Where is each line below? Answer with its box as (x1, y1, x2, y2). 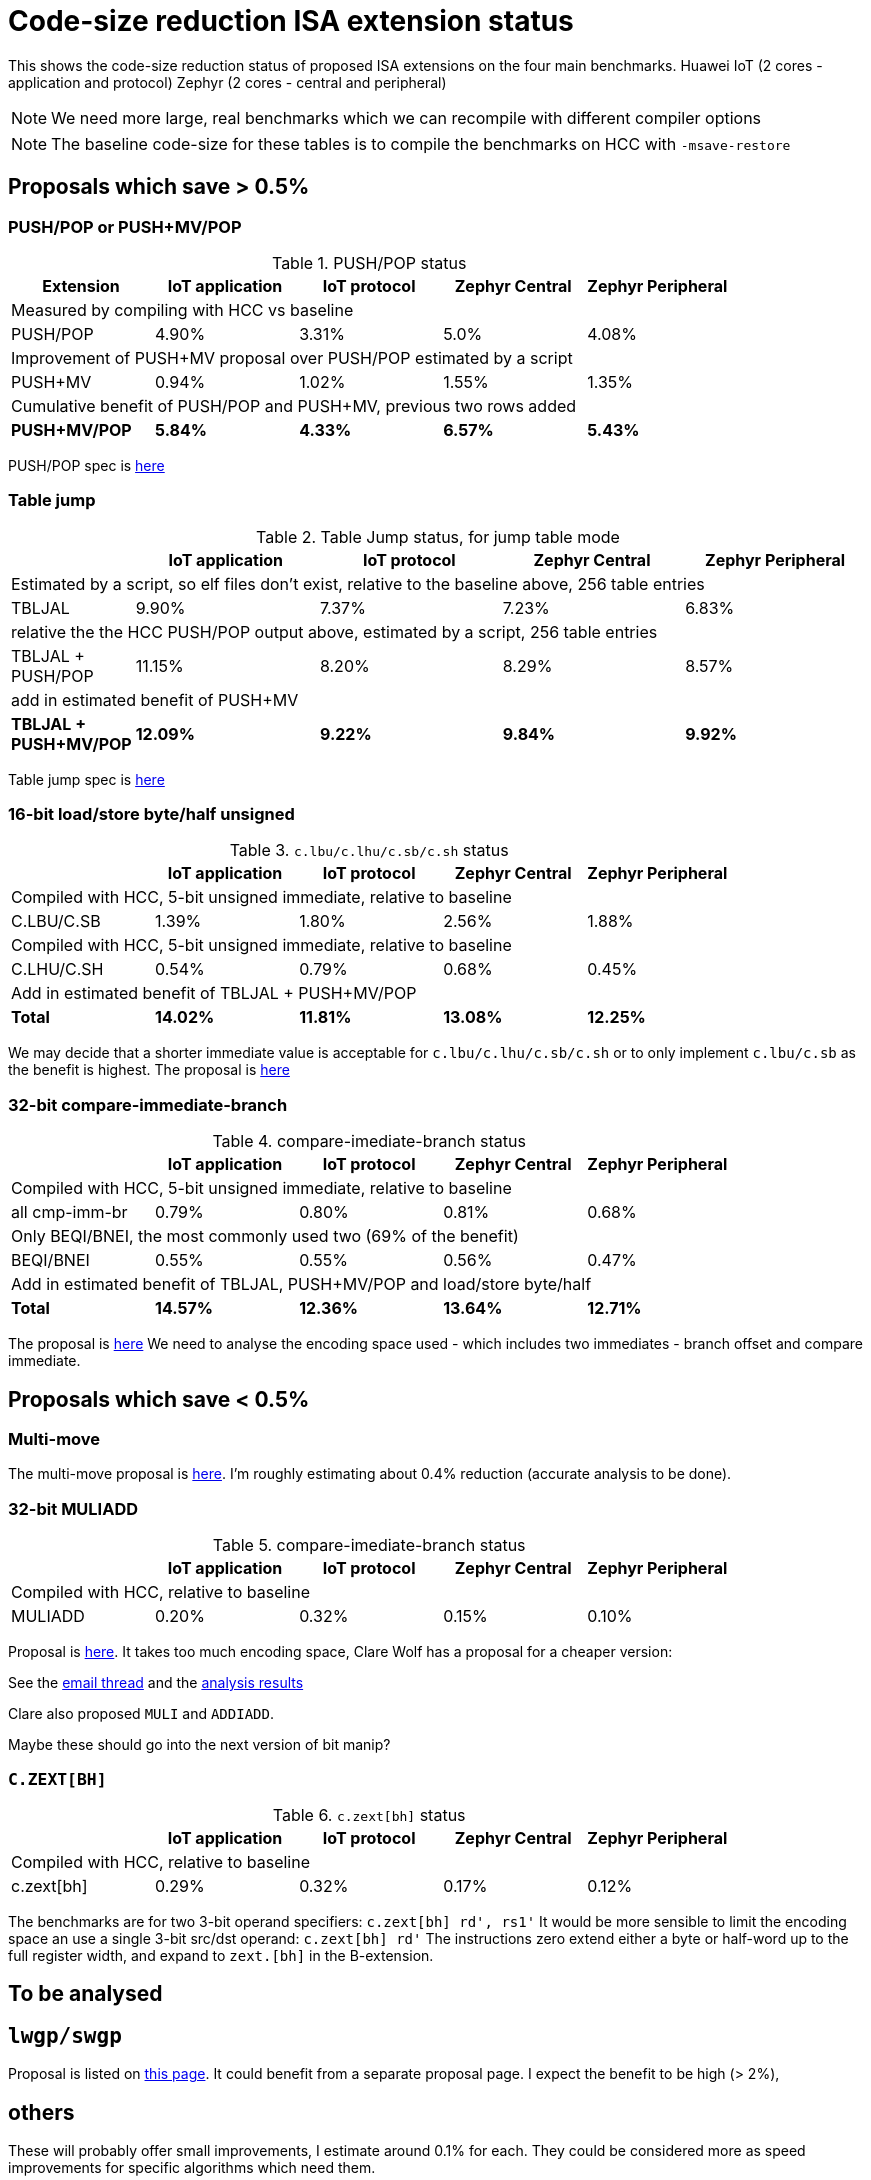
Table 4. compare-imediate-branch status (212, 1131, 526, 1152)
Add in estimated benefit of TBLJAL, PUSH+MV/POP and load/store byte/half (11, 1274, 592, 1295)
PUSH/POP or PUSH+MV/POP (8, 216, 242, 237)
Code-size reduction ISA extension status (8, 4, 574, 38)
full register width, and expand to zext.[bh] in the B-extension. (8, 1946, 434, 1964)
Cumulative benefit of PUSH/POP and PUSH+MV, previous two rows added (11, 395, 577, 416)
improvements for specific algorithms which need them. (8, 2159, 376, 2177)
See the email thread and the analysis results (8, 1674, 304, 1692)
